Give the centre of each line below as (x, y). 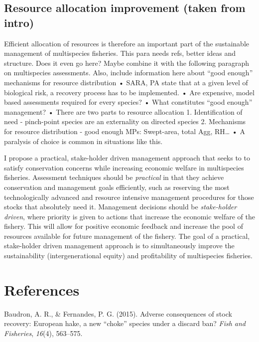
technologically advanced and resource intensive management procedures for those (129, 197)
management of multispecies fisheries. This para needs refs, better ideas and (120, 53)
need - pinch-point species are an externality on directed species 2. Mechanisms (125, 121)
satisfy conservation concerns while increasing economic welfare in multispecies (124, 167)
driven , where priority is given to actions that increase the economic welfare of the (129, 216)
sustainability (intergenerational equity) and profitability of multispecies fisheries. (128, 256)
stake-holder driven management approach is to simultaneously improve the (119, 246)
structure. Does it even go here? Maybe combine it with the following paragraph (127, 63)
